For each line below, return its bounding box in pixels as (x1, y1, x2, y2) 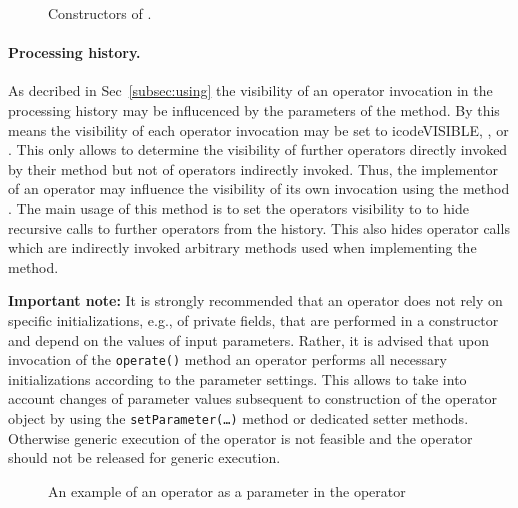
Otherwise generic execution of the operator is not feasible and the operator (8, 427, 473, 448)
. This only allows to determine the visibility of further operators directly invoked (8, 139, 508, 160)
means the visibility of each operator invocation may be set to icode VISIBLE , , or (8, 119, 509, 140)
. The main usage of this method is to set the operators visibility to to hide (8, 197, 469, 218)
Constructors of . (48, 3, 152, 23)
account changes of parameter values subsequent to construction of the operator (8, 388, 498, 409)
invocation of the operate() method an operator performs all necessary (8, 349, 447, 370)
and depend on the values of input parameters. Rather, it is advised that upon (8, 329, 489, 350)
